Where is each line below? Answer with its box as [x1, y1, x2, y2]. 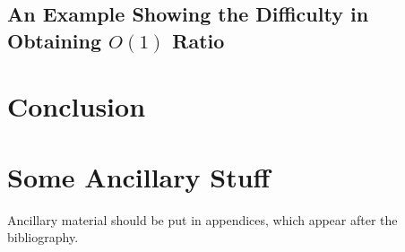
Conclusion [7, 88, 146, 125]
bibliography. [7, 228, 79, 247]
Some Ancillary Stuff [7, 158, 271, 195]
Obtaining [7, 26, 101, 54]
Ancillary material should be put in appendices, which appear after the [7, 210, 398, 229]
